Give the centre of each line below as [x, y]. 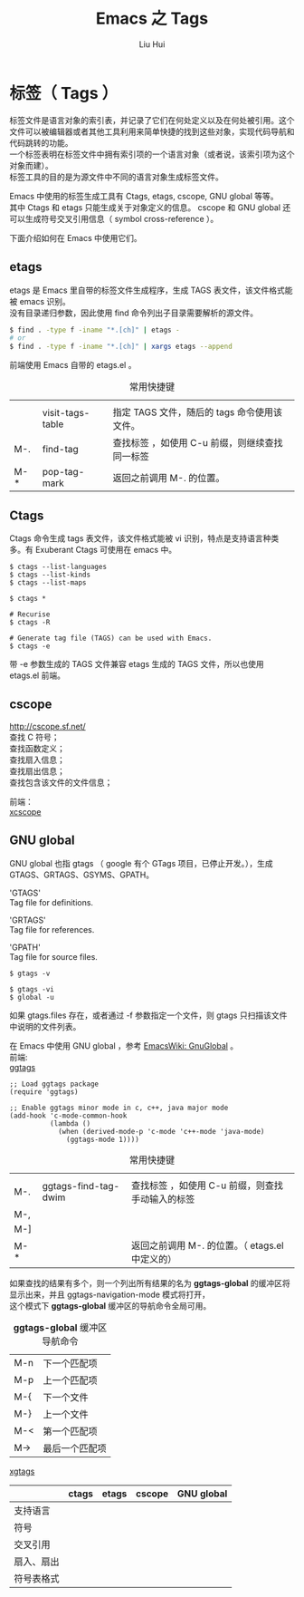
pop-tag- [63, 472]
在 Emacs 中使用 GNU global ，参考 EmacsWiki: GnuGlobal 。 [124, 1045]
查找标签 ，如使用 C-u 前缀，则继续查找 [198, 443]
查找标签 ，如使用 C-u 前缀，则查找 [207, 1186]
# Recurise [30, 614]
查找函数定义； [37, 748]
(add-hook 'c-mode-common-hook [68, 1116]
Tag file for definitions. [51, 902]
